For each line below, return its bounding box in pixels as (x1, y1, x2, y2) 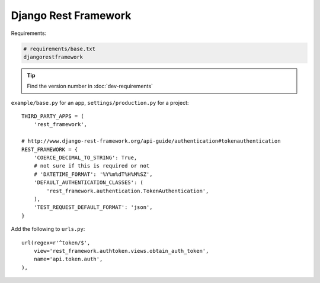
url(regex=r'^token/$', (21, 239, 91, 246)
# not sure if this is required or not (33, 163, 150, 169)
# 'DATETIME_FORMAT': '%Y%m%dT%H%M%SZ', (33, 171, 153, 178)
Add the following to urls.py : (11, 226, 85, 233)
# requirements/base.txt (23, 45, 96, 52)
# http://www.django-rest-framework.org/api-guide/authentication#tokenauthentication (21, 138, 281, 144)
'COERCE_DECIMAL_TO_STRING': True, (33, 155, 137, 161)
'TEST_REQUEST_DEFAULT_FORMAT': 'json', (33, 204, 153, 211)
